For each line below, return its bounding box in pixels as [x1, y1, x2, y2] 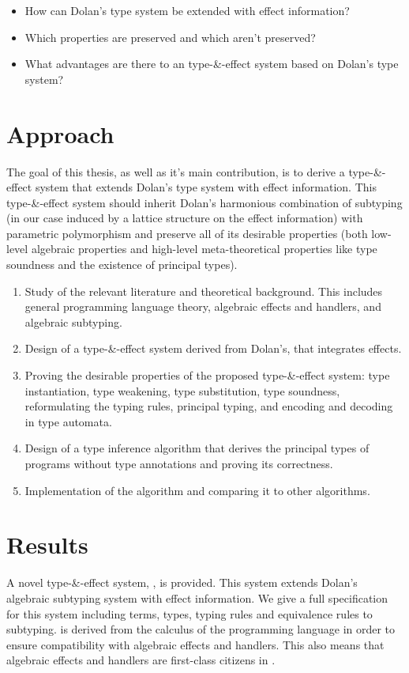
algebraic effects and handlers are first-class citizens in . [6, 652, 276, 668]
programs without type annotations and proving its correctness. [24, 456, 333, 471]
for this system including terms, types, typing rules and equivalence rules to [6, 605, 373, 622]
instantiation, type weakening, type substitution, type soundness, [24, 382, 340, 399]
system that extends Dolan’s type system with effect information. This [35, 179, 377, 195]
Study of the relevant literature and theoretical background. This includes [24, 282, 383, 299]
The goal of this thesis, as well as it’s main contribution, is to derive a [6, 163, 345, 180]
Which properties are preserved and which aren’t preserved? [24, 28, 316, 45]
